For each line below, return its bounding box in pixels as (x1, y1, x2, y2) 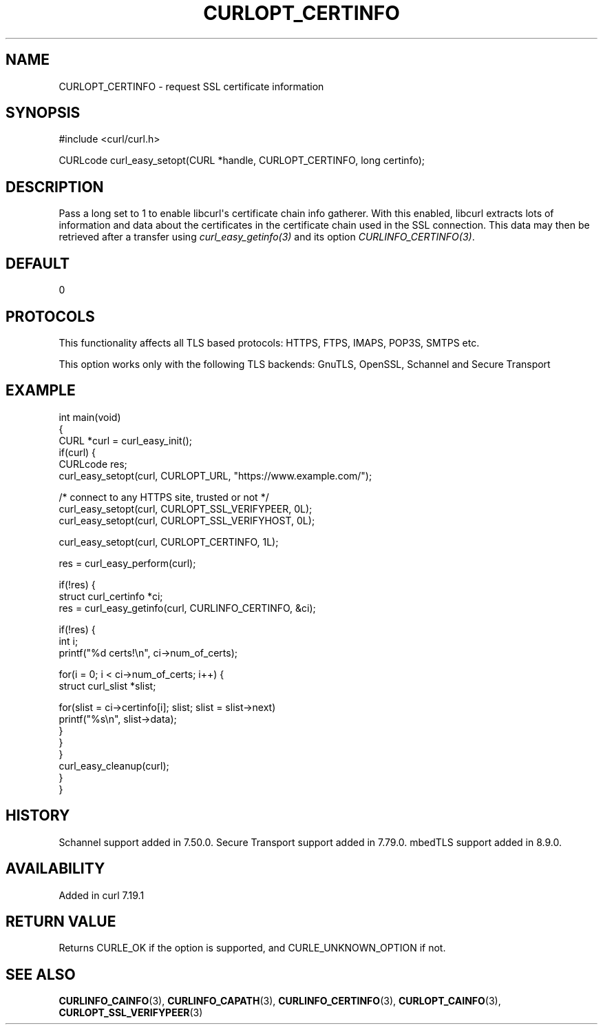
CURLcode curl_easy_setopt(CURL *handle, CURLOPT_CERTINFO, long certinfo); (59, 154, 425, 167)
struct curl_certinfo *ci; (59, 590, 163, 602)
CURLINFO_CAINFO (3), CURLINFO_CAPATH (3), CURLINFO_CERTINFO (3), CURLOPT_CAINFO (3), (59, 995, 501, 1007)
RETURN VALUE (6, 912, 116, 930)
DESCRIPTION (6, 178, 104, 196)
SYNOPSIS (6, 104, 81, 122)
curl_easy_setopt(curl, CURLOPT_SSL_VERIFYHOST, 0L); (59, 514, 315, 526)
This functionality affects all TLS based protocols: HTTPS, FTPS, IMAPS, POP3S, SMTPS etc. (59, 336, 480, 349)
